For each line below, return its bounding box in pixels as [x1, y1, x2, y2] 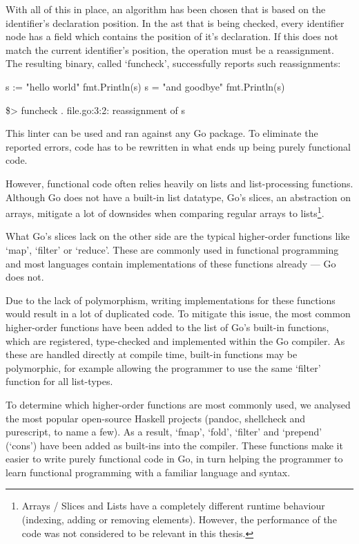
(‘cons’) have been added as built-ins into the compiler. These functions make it [6, 438, 343, 452]
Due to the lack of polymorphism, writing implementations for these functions [6, 292, 336, 307]
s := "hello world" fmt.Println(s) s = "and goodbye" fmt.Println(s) [6, 79, 285, 93]
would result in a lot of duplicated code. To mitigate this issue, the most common [6, 306, 351, 321]
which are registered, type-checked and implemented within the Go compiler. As [6, 333, 345, 348]
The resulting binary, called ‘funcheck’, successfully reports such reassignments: [6, 56, 341, 71]
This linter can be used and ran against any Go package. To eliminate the [6, 126, 318, 140]
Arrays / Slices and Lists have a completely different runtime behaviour [21, 498, 325, 513]
